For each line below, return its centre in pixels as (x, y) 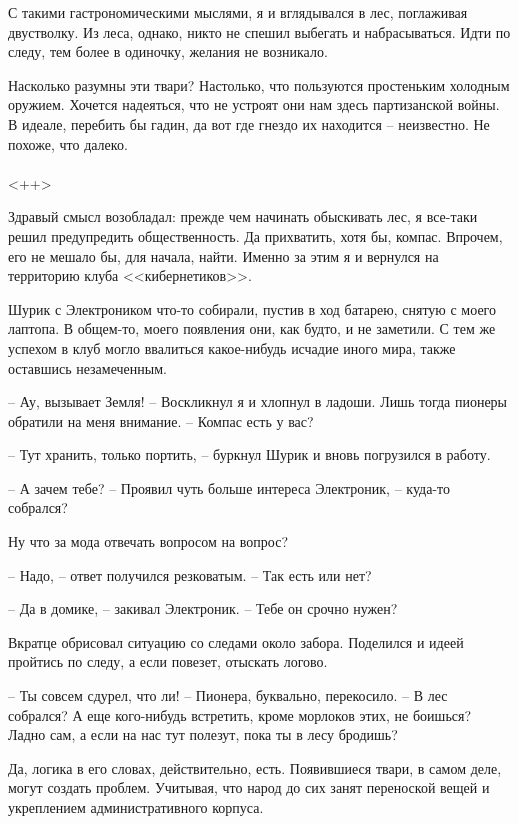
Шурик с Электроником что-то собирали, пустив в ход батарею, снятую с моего (252, 308)
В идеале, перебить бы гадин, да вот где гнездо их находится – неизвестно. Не (249, 123)
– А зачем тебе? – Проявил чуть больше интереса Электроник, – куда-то (229, 487)
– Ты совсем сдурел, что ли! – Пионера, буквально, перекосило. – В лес (228, 695)
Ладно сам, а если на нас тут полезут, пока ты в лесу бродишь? (203, 734)
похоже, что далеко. (68, 143)
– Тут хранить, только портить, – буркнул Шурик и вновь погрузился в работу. (249, 454)
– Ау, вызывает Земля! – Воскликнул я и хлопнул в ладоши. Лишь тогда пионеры (258, 401)
